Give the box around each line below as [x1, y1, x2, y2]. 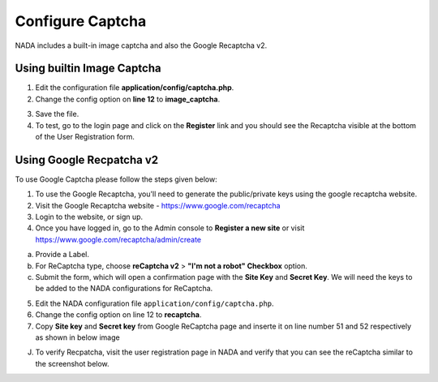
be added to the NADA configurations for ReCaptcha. [35, 284, 213, 294]
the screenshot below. [35, 358, 109, 368]
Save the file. [35, 109, 79, 119]
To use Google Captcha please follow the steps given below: [15, 174, 218, 184]
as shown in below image [35, 333, 121, 342]
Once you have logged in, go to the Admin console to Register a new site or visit [35, 223, 305, 233]
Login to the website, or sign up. [35, 212, 144, 222]
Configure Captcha [15, 12, 147, 30]
